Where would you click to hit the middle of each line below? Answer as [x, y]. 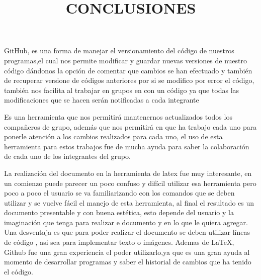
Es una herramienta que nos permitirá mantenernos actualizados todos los [118, 116]
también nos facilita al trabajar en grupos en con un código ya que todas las [122, 90]
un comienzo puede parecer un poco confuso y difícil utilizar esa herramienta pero [130, 183]
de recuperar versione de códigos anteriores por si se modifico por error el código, [129, 80]
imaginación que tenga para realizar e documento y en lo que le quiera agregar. [126, 222]
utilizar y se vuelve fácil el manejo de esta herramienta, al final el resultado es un [129, 202]
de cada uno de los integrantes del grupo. [67, 156]
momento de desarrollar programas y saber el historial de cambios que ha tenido [128, 262]
